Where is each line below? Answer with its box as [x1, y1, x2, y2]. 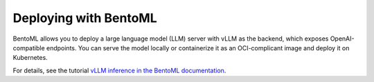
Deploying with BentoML [12, 10, 157, 25]
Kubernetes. [12, 54, 48, 62]
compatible [12, 43, 45, 52]
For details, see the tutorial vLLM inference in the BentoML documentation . [12, 66, 226, 74]
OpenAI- [330, 34, 355, 43]
